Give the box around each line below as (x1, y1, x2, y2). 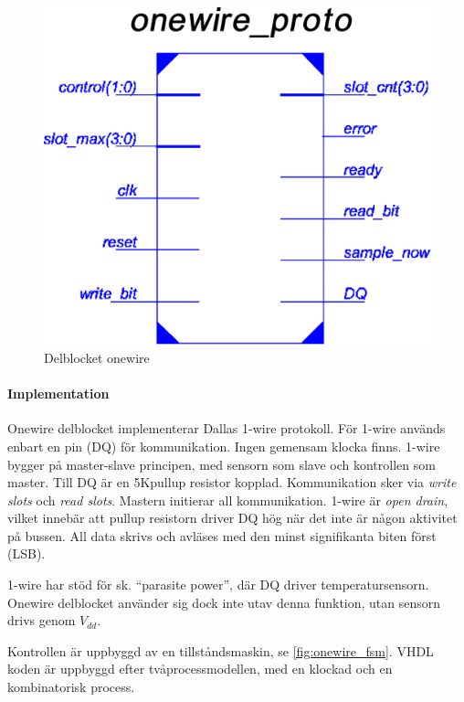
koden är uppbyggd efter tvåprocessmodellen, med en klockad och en (7, 659, 393, 678)
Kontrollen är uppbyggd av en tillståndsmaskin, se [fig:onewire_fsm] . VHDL (7, 641, 434, 660)
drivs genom (7, 611, 76, 630)
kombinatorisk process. (7, 677, 135, 697)
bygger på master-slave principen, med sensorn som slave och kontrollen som (7, 454, 436, 473)
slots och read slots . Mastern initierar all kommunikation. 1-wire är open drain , (7, 490, 448, 509)
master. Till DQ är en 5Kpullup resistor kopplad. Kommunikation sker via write (7, 473, 457, 492)
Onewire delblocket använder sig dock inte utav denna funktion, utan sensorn (7, 592, 441, 612)
